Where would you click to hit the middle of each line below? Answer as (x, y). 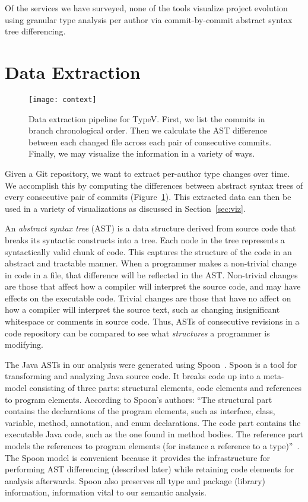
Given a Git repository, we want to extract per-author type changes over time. (147, 173)
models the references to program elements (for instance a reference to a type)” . (152, 446)
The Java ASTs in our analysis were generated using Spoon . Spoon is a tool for (151, 364)
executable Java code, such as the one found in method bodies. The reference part (154, 434)
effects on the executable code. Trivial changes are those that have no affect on (148, 298)
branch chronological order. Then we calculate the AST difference (148, 130)
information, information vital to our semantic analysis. (106, 492)
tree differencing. (35, 31)
